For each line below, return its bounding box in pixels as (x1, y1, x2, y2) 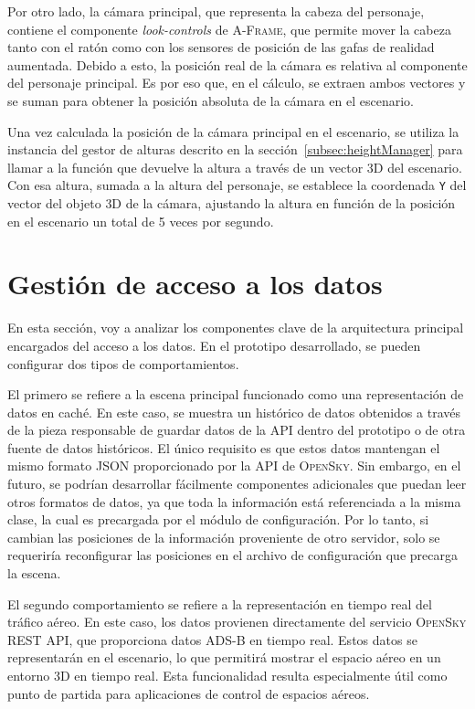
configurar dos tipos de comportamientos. (7, 354, 239, 373)
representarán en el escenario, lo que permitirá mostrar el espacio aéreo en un (7, 648, 441, 667)
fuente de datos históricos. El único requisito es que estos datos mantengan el (7, 438, 440, 457)
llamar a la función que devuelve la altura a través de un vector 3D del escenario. (7, 157, 462, 176)
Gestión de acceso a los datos (7, 265, 383, 302)
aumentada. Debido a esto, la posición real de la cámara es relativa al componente (7, 55, 468, 74)
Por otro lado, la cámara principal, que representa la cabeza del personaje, (7, 2, 425, 20)
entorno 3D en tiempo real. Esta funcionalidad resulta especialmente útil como (7, 666, 448, 684)
